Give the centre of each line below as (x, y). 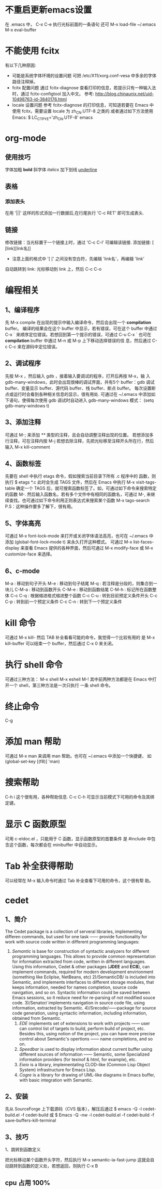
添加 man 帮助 (33, 741)
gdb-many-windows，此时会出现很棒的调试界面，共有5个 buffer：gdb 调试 (80, 382)
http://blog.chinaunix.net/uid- (124, 94)
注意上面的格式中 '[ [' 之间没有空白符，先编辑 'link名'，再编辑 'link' (78, 259)
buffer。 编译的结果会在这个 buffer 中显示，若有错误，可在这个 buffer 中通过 (81, 328)
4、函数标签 (23, 464)
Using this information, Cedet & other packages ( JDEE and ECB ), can (81, 966)
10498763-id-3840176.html (39, 99)
